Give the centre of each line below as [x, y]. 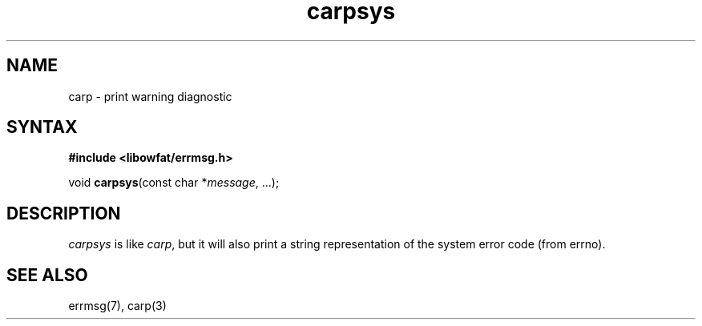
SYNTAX [42, 127]
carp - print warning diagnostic [150, 96]
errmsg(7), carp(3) [117, 306]
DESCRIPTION [64, 213]
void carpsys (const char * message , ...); [174, 183]
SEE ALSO [47, 275]
